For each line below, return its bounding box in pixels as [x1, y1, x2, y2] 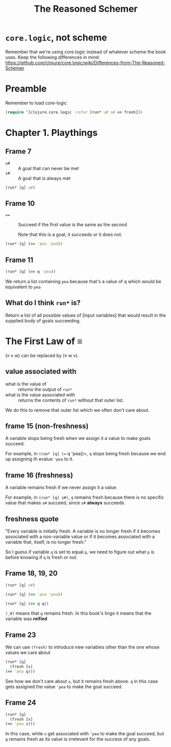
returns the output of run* [18, 386, 72, 392]
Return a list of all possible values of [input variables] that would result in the [5, 312, 166, 318]
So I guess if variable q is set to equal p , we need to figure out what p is [5, 549, 155, 555]
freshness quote [5, 515, 59, 523]
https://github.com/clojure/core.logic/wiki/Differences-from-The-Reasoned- [5, 59, 165, 65]
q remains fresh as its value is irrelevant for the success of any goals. [5, 736, 151, 742]
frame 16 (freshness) [5, 471, 73, 479]
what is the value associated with [5, 391, 76, 398]
